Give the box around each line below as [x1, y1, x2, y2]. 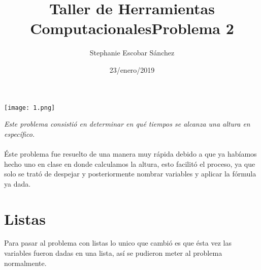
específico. [4, 128, 35, 139]
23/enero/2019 [109, 64, 155, 75]
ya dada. [4, 178, 31, 189]
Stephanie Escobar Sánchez [89, 47, 175, 58]
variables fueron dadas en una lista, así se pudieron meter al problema [4, 248, 222, 258]
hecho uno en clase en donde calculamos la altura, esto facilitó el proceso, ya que [4, 158, 255, 169]
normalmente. [4, 257, 47, 268]
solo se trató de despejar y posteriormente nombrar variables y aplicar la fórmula [4, 168, 256, 179]
